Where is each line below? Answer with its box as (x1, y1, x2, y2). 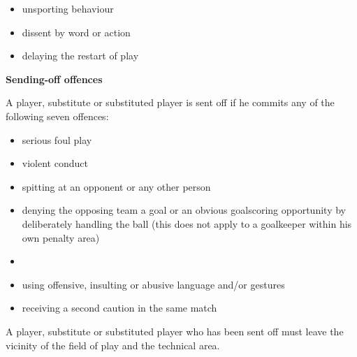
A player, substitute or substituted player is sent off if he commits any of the (6, 95, 335, 110)
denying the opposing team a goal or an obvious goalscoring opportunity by (22, 203, 346, 217)
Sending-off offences (6, 71, 103, 86)
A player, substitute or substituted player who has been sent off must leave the (6, 323, 344, 338)
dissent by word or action (22, 24, 131, 39)
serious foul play (22, 132, 92, 147)
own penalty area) (22, 230, 100, 245)
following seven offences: (6, 108, 109, 123)
